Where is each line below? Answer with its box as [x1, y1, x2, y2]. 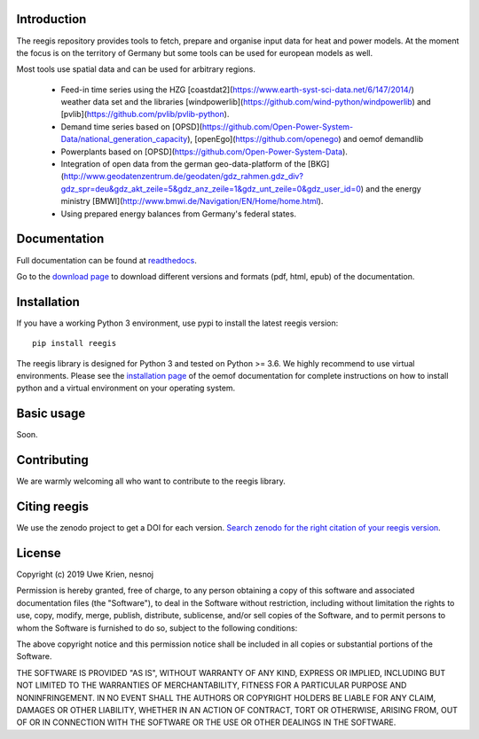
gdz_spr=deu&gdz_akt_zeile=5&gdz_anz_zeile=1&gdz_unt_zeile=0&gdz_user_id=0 [60, 183, 361, 194]
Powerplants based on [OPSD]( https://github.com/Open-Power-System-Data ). [60, 146, 348, 157]
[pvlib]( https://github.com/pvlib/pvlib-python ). [60, 109, 230, 120]
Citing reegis [16, 499, 89, 514]
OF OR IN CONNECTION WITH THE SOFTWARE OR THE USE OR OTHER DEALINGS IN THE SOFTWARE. [16, 717, 397, 727]
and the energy [365, 183, 421, 194]
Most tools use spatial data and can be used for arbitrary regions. [16, 64, 256, 75]
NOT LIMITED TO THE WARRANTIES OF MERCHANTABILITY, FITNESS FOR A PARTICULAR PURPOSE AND [16, 680, 407, 691]
